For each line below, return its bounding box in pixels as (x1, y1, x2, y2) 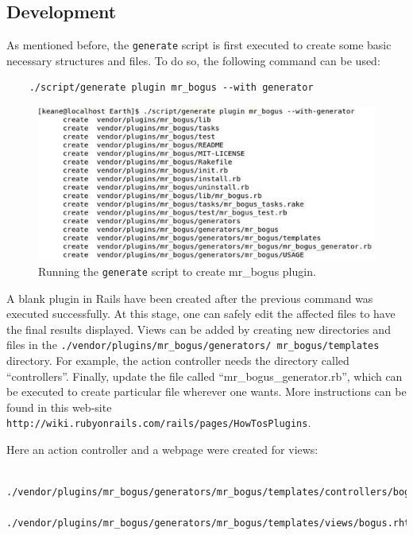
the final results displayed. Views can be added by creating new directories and (6, 320, 391, 337)
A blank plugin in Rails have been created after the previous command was (6, 289, 373, 306)
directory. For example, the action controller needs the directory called (6, 351, 349, 368)
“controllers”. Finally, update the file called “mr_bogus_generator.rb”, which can (6, 367, 403, 384)
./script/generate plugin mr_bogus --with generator (29, 82, 314, 94)
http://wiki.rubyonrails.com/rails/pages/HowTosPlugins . (6, 414, 311, 431)
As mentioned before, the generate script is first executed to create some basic (6, 37, 392, 53)
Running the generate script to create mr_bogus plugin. (38, 262, 316, 279)
